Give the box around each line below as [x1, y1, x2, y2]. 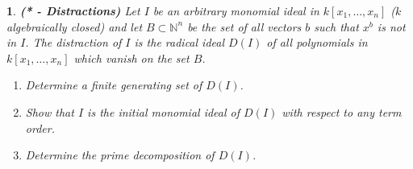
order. [25, 119, 55, 136]
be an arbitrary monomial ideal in [152, 2, 319, 19]
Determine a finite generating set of [25, 76, 202, 93]
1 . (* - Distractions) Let [6, 2, 140, 19]
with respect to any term [282, 103, 402, 120]
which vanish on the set [73, 49, 190, 66]
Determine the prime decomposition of [25, 146, 215, 163]
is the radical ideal [134, 34, 225, 51]
